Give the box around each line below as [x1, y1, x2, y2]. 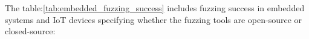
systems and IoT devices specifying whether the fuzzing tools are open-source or [5, 13, 302, 25]
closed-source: [5, 25, 56, 37]
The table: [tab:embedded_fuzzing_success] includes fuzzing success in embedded [5, 2, 305, 14]
